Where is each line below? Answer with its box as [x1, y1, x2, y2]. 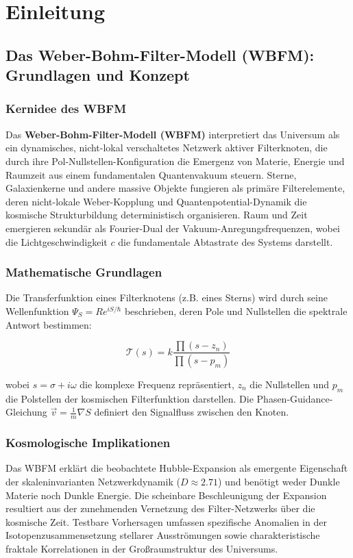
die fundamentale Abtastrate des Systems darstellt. [118, 234, 333, 249]
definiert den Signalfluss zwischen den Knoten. [94, 405, 289, 419]
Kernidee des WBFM [5, 100, 127, 117]
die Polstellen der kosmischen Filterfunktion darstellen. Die [5, 391, 254, 405]
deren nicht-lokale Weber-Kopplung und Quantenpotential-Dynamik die [5, 194, 307, 208]
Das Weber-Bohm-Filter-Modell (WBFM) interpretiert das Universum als [5, 127, 340, 141]
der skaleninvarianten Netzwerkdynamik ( [5, 474, 180, 489]
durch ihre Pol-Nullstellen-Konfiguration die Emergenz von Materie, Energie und [5, 153, 345, 168]
